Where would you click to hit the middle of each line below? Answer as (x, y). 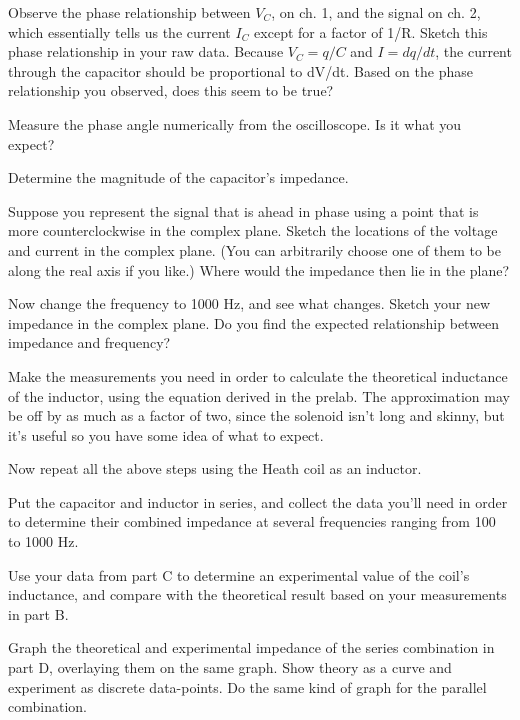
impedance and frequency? (89, 342)
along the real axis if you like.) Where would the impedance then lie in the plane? (259, 269)
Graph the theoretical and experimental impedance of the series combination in (251, 647)
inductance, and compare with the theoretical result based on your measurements (257, 594)
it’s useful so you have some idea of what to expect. (166, 434)
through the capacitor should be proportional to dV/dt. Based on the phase (240, 70)
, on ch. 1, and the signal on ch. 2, (376, 12)
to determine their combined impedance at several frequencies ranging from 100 (252, 521)
